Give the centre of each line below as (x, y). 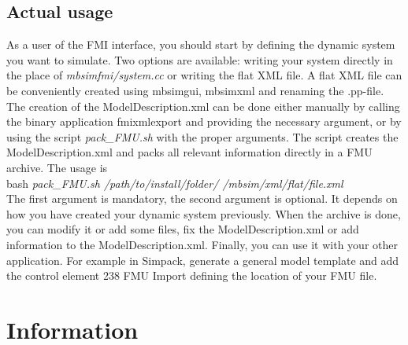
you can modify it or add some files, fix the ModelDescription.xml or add (183, 229)
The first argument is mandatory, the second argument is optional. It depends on (202, 198)
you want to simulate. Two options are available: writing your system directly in (200, 59)
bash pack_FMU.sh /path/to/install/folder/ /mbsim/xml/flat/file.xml (175, 183)
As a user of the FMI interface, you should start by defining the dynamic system (201, 44)
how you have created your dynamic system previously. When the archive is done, (204, 213)
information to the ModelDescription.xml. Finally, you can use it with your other (202, 244)
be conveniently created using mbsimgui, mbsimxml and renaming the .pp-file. (195, 90)
